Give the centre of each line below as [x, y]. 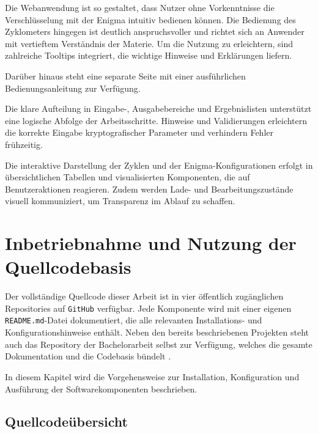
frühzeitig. [24, 144]
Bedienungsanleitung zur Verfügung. [73, 88]
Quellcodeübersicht [66, 421]
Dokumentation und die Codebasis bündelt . [88, 356]
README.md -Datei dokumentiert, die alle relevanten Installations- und [134, 320]
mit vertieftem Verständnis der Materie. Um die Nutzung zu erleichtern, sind [149, 43]
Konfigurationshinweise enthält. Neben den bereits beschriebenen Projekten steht [157, 332]
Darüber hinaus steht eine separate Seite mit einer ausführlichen [125, 75]
